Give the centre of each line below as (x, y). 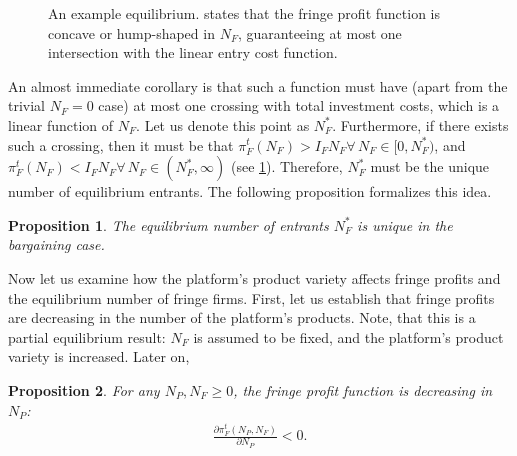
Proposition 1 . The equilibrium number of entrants (168, 224)
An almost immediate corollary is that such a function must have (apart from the (258, 85)
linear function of (61, 124)
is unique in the (405, 224)
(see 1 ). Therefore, (286, 166)
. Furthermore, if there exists (420, 124)
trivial (27, 105)
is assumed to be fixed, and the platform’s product (348, 336)
